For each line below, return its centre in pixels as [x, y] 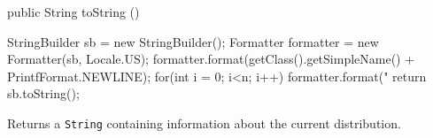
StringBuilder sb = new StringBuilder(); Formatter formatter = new [193, 41]
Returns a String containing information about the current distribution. [204, 123]
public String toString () [73, 11]
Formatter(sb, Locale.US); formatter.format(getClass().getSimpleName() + [211, 59]
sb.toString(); [43, 93]
